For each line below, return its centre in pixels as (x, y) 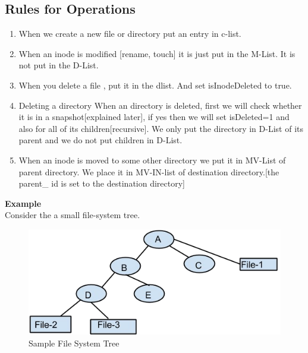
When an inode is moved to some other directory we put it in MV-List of (152, 160)
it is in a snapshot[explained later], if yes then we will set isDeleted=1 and (154, 117)
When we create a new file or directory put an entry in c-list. (130, 34)
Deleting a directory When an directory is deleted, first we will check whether (160, 105)
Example (23, 203)
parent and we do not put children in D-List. (100, 140)
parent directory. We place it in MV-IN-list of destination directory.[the (149, 171)
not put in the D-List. (59, 65)
